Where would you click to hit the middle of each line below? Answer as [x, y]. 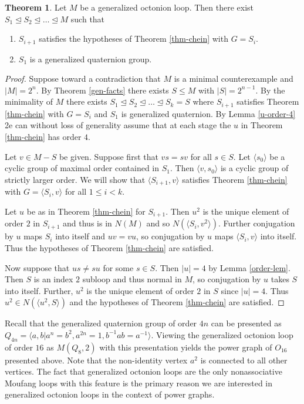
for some [118, 267]
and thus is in [87, 223]
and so [158, 223]
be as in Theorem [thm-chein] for [86, 211]
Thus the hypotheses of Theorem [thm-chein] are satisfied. [109, 247]
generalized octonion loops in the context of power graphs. [110, 394]
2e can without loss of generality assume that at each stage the [118, 125]
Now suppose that [37, 267]
